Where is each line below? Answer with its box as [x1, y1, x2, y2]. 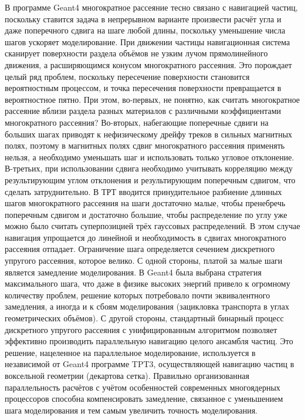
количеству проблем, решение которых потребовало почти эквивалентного [5, 288, 270, 301]
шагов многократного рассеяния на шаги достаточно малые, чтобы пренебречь [5, 197, 286, 209]
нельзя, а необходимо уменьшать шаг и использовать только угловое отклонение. [5, 150, 294, 163]
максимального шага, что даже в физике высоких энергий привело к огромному [5, 277, 290, 290]
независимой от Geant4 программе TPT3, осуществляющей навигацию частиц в [5, 358, 294, 370]
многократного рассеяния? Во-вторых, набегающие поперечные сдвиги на [5, 116, 269, 128]
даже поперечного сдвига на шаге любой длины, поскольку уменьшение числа [5, 24, 286, 36]
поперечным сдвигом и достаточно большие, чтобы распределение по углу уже [5, 208, 287, 220]
